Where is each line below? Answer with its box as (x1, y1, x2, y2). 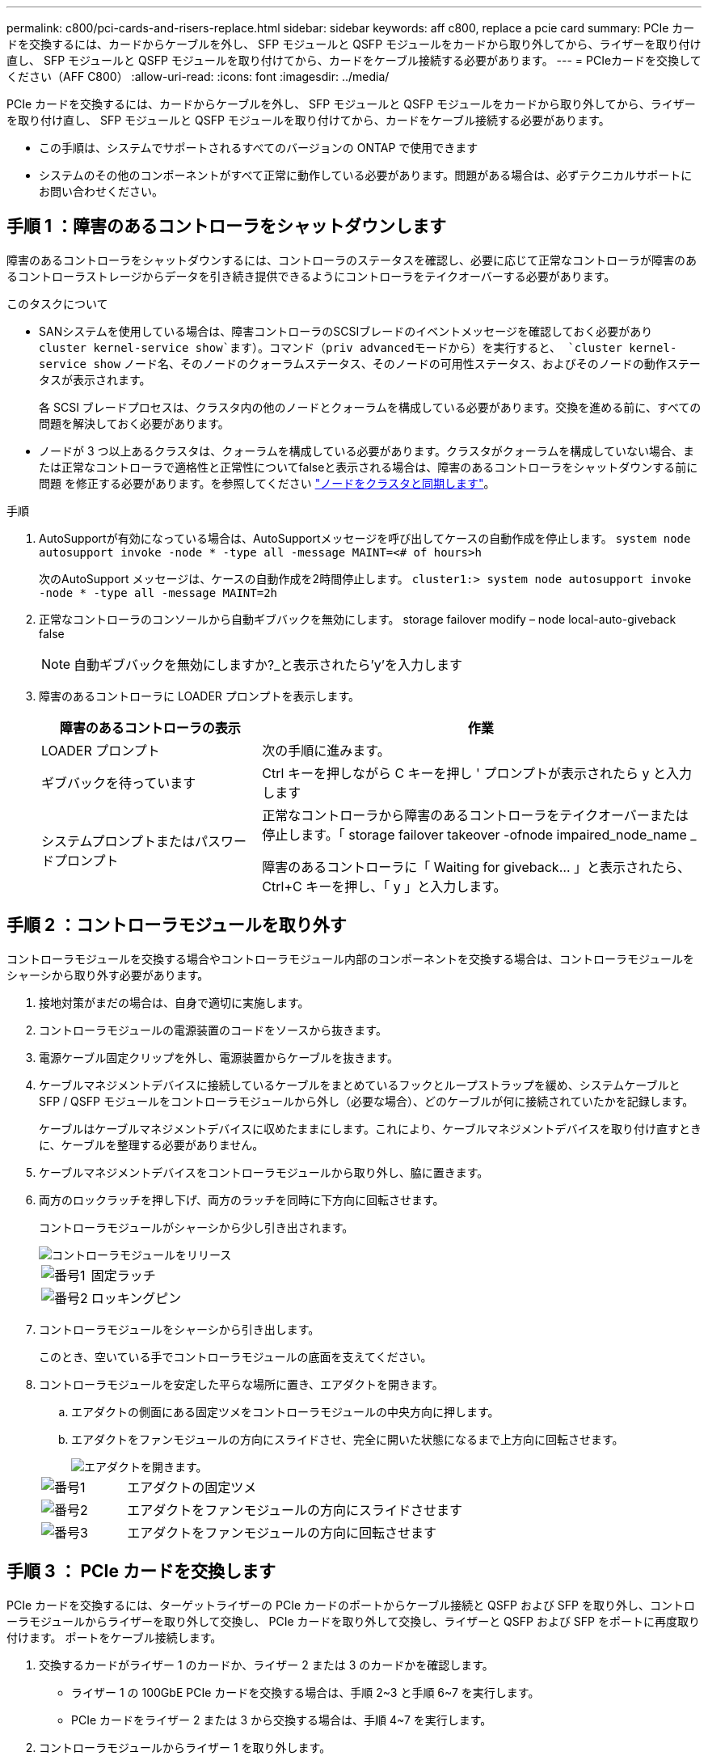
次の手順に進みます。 (262, 742, 390, 759)
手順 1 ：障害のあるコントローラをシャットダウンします (6, 216, 446, 237)
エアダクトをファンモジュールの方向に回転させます (127, 1524, 437, 1541)
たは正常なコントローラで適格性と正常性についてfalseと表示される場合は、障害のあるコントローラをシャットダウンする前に (39, 459, 698, 474)
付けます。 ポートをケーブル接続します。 (6, 1630, 222, 1644)
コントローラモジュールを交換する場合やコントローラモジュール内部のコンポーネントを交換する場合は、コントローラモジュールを (6, 951, 695, 966)
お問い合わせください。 (39, 184, 163, 198)
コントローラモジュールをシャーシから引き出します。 (39, 1322, 320, 1336)
